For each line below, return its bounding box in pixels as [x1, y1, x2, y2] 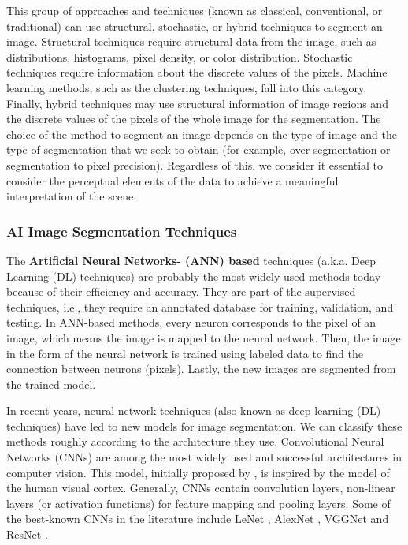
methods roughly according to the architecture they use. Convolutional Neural [6, 433, 384, 450]
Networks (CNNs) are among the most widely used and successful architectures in [6, 449, 402, 465]
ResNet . [6, 526, 48, 543]
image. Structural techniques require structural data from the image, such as [6, 33, 376, 50]
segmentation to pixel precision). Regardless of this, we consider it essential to [6, 156, 384, 173]
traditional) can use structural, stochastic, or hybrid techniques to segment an [6, 17, 383, 34]
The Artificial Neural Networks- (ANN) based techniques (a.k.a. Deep [6, 252, 376, 268]
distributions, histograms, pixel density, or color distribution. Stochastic [6, 48, 353, 65]
